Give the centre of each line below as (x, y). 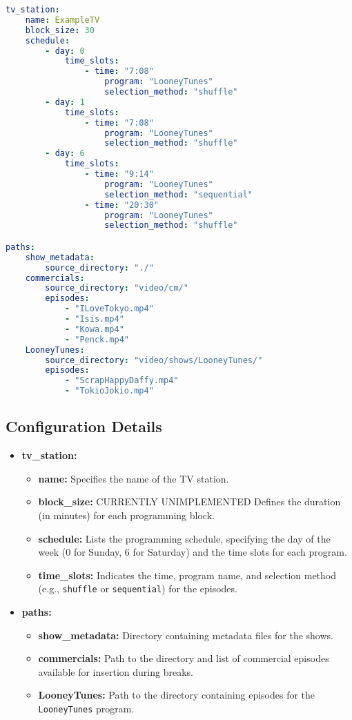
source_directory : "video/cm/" (117, 288)
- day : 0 (65, 51)
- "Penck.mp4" (97, 339)
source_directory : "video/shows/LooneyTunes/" (154, 360)
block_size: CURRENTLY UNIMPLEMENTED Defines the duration (189, 502)
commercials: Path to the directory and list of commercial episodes (184, 658)
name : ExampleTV (62, 20)
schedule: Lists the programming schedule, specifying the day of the (184, 538)
